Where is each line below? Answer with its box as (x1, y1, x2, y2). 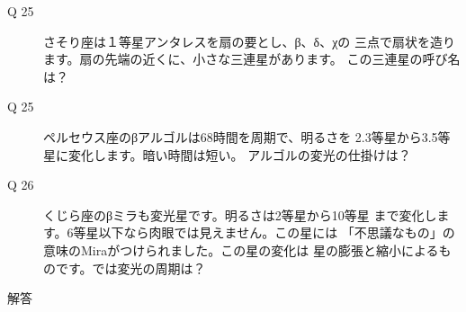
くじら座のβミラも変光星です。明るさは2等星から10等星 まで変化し (43, 205, 437, 224)
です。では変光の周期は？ (55, 258, 206, 277)
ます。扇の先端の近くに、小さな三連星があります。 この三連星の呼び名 (43, 49, 461, 68)
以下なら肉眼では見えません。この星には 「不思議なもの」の (98, 223, 455, 242)
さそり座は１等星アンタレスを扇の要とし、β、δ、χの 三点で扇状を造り (43, 31, 456, 50)
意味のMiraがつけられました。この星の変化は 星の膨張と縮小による (43, 240, 439, 259)
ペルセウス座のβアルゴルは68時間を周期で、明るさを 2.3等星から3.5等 (43, 127, 451, 146)
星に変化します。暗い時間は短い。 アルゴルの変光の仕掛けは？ (43, 145, 411, 164)
